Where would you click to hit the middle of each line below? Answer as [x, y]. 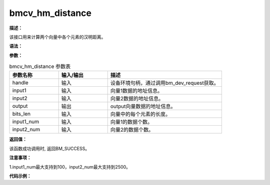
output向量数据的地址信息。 [143, 106]
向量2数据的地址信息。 [137, 99]
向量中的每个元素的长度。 [140, 114]
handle [20, 83]
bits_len [21, 114]
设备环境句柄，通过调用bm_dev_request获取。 [165, 83]
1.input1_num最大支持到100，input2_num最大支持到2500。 [70, 167]
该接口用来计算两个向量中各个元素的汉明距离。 [57, 37]
